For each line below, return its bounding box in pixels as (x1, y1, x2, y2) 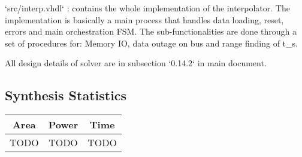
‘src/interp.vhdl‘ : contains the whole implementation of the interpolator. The (5, 2, 290, 14)
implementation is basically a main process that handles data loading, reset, (5, 13, 284, 26)
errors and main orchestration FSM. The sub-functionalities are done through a (5, 25, 297, 38)
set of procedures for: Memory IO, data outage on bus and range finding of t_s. (5, 36, 298, 49)
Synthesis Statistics (5, 86, 127, 104)
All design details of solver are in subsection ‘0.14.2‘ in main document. (5, 57, 267, 69)
